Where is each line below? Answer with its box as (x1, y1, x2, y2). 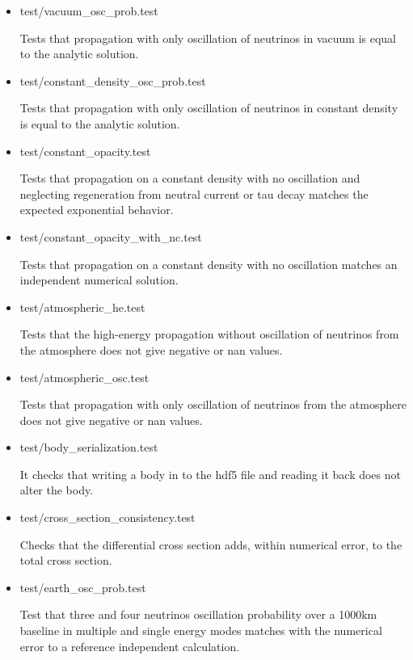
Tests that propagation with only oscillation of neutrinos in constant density (19, 99, 398, 116)
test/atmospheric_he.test (19, 298, 145, 315)
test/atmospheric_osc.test (19, 368, 150, 385)
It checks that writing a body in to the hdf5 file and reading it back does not (19, 465, 401, 482)
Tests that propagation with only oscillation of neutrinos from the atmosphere (19, 396, 407, 413)
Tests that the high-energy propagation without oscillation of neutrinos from (19, 326, 399, 343)
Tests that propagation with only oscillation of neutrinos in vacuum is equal (19, 29, 397, 46)
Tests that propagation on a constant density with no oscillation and (19, 170, 360, 187)
